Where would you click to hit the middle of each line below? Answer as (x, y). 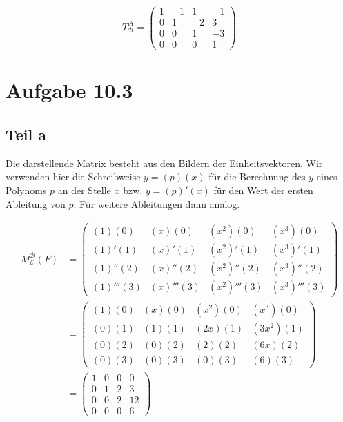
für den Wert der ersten (263, 190)
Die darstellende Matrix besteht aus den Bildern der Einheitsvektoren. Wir (164, 163)
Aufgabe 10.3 (69, 90)
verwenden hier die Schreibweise (73, 176)
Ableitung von (36, 203)
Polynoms (26, 190)
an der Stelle (84, 190)
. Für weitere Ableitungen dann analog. (157, 203)
